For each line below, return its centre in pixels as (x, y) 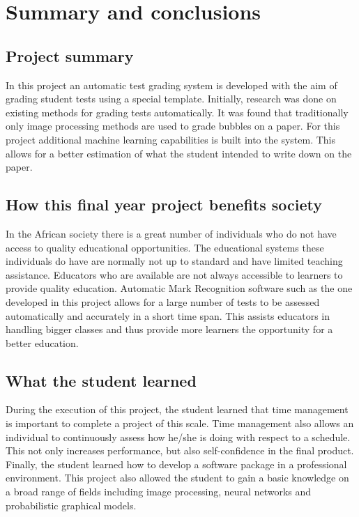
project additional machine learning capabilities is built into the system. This (170, 139)
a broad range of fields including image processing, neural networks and (159, 492)
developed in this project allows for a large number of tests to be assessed (163, 301)
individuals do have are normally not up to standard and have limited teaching (174, 261)
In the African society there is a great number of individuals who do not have (171, 233)
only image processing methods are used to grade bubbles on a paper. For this (173, 126)
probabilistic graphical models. (71, 505)
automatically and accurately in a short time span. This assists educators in (168, 315)
